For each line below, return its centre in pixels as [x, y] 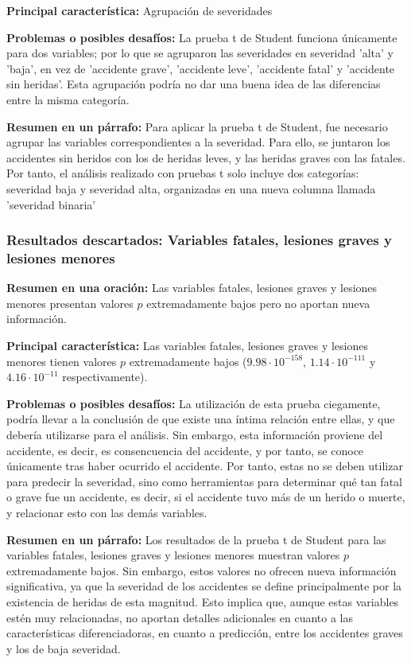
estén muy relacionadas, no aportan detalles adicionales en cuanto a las [180, 617]
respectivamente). [105, 377]
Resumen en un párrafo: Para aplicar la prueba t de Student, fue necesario [197, 126]
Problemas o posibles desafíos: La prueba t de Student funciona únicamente [202, 37]
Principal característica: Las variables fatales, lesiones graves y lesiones [187, 346]
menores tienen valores [62, 361]
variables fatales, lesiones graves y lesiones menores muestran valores [173, 555]
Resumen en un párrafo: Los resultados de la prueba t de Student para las [196, 539]
